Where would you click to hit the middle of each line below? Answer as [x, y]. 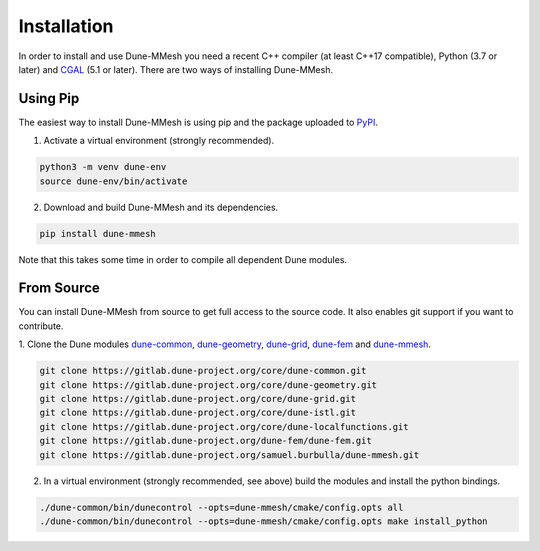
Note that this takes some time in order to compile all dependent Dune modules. [183, 259]
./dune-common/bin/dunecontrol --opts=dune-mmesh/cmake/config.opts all [221, 507]
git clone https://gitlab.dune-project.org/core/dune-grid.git [198, 399]
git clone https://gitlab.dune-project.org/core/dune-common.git [203, 371]
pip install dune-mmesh [98, 233]
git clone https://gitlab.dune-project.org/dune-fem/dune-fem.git [205, 441]
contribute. [41, 326]
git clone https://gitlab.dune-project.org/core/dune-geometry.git [208, 384]
